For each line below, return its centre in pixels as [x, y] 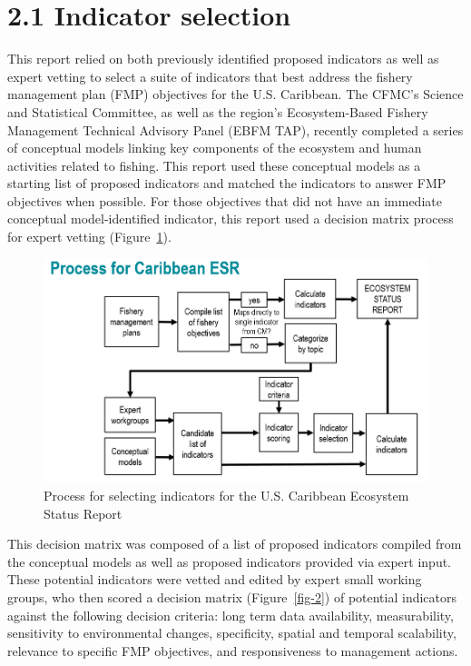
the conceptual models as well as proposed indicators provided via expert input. [230, 561]
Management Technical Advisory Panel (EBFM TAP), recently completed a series [235, 129]
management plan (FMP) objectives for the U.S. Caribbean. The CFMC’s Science [235, 94]
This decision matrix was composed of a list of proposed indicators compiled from [235, 544]
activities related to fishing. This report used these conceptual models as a [214, 165]
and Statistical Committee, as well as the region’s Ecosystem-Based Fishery [218, 111]
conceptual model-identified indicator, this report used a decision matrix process [231, 219]
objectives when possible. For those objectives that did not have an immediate [225, 200]
